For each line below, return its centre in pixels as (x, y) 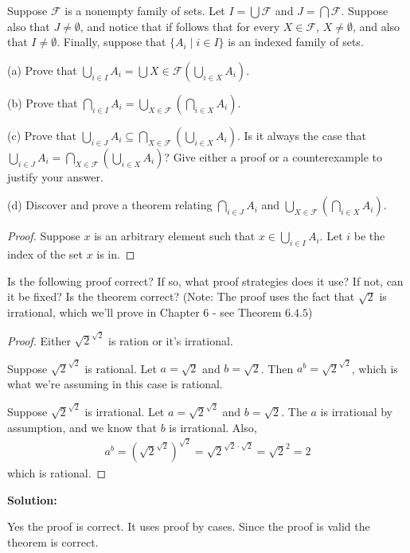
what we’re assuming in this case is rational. (115, 383)
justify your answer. (55, 176)
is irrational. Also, (213, 427)
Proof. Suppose (44, 236)
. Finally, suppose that (111, 42)
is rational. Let (121, 368)
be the (369, 236)
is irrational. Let (125, 411)
